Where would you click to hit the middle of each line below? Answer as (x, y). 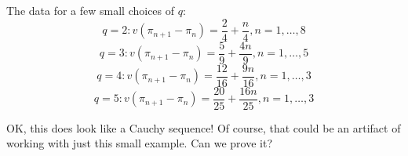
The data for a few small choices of (91, 10)
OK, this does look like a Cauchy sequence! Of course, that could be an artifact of (204, 127)
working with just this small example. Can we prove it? (140, 143)
